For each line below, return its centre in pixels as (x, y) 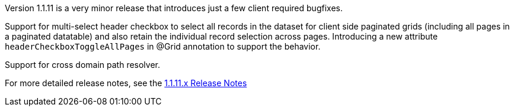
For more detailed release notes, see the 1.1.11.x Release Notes (126, 83)
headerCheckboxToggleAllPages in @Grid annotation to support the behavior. (163, 46)
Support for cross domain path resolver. (83, 65)
